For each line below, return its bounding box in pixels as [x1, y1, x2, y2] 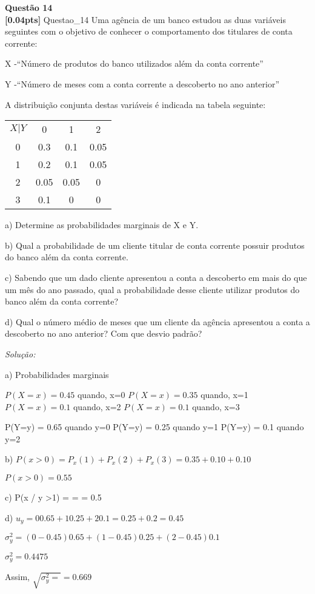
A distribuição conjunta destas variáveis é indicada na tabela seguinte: [5, 98, 266, 110]
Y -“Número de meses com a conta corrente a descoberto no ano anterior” [5, 77, 280, 90]
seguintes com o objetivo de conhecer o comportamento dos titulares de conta [5, 25, 293, 38]
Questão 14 [5, 1, 53, 13]
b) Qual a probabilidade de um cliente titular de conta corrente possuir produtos [5, 238, 305, 251]
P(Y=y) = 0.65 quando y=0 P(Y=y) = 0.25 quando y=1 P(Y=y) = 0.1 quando [5, 420, 304, 433]
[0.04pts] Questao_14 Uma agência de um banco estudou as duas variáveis [5, 13, 286, 25]
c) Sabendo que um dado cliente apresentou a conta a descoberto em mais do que [5, 271, 307, 283]
